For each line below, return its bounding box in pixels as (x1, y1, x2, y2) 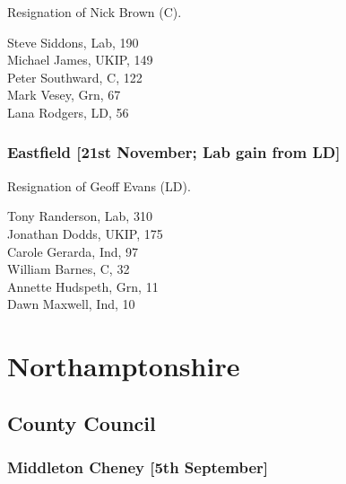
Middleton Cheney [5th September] (7, 456, 269, 479)
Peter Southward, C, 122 (7, 67, 143, 86)
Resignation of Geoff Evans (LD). (7, 176, 191, 195)
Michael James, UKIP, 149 (7, 50, 153, 69)
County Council (7, 409, 156, 436)
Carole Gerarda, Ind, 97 (7, 242, 139, 260)
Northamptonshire (7, 348, 240, 384)
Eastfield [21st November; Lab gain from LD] (7, 141, 341, 163)
